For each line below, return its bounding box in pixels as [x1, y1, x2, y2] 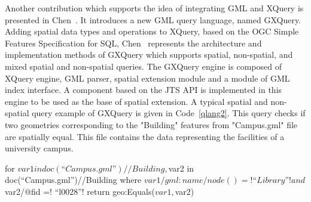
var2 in [168, 161, 194, 174]
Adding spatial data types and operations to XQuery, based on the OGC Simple [5, 25, 299, 38]
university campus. [5, 142, 74, 154]
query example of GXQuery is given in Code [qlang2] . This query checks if [32, 107, 306, 119]
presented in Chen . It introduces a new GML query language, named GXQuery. [5, 13, 301, 26]
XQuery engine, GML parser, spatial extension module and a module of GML [5, 72, 290, 84]
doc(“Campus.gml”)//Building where [5, 173, 142, 186]
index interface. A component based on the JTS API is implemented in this [5, 83, 282, 96]
